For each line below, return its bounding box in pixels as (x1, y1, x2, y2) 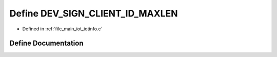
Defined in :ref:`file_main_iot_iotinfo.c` (22, 26, 103, 32)
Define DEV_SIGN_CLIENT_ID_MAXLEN (9, 8, 178, 19)
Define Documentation (9, 39, 84, 48)
